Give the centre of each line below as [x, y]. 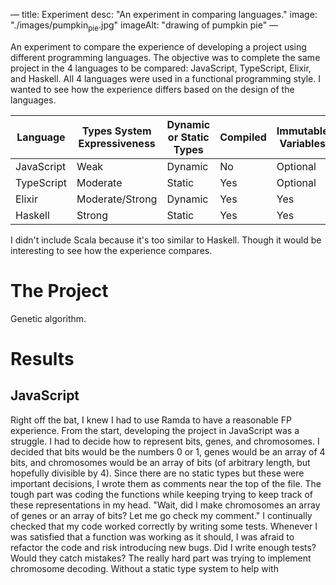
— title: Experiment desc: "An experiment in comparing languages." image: [164, 14]
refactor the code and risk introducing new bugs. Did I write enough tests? [163, 547]
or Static [188, 137]
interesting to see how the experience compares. [111, 250]
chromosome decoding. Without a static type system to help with [144, 568]
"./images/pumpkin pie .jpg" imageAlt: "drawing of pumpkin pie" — [144, 26]
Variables [302, 143]
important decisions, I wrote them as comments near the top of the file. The [166, 483]
